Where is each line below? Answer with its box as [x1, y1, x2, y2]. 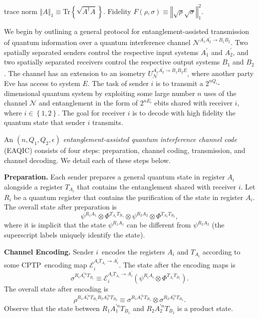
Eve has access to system [4, 77, 80, 88]
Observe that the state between [4, 302, 100, 313]
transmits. [92, 117, 123, 127]
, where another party [187, 67, 254, 78]
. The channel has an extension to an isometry [4, 67, 146, 78]
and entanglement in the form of [38, 97, 138, 108]
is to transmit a [156, 77, 204, 88]
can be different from [127, 219, 191, 230]
